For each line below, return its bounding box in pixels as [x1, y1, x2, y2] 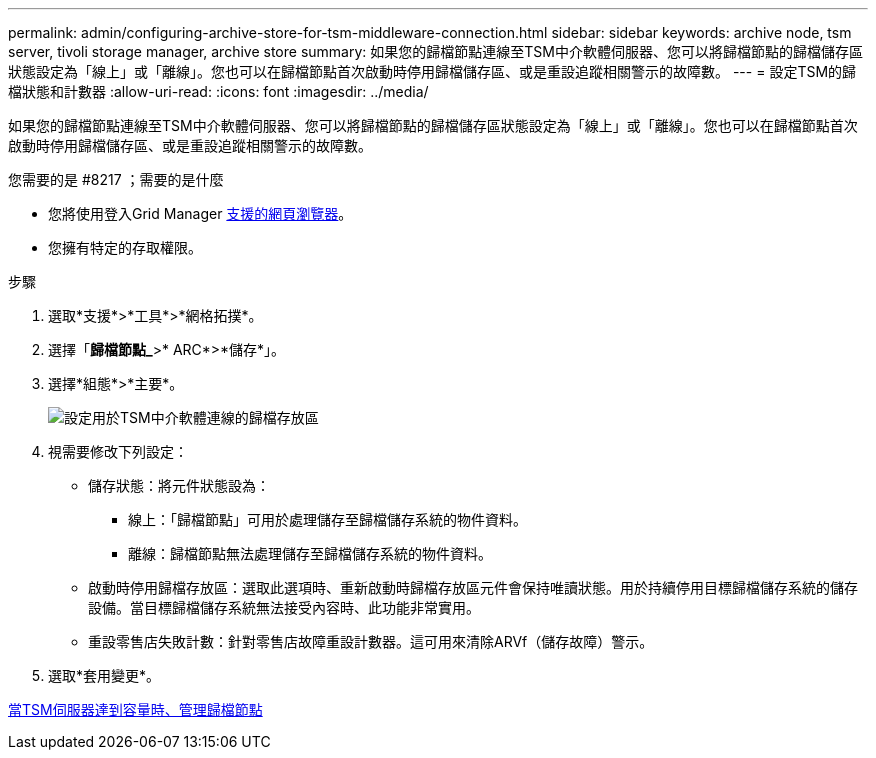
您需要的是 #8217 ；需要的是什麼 [8, 171, 224, 188]
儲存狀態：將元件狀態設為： [88, 477, 270, 494]
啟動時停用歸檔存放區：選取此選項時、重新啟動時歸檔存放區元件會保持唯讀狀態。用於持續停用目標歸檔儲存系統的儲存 [88, 579, 858, 596]
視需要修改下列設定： [48, 443, 188, 460]
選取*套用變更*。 [48, 667, 161, 684]
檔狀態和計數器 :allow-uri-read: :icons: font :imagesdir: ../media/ [8, 83, 429, 100]
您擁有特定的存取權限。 [48, 239, 202, 256]
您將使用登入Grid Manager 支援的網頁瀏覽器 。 [48, 205, 353, 222]
